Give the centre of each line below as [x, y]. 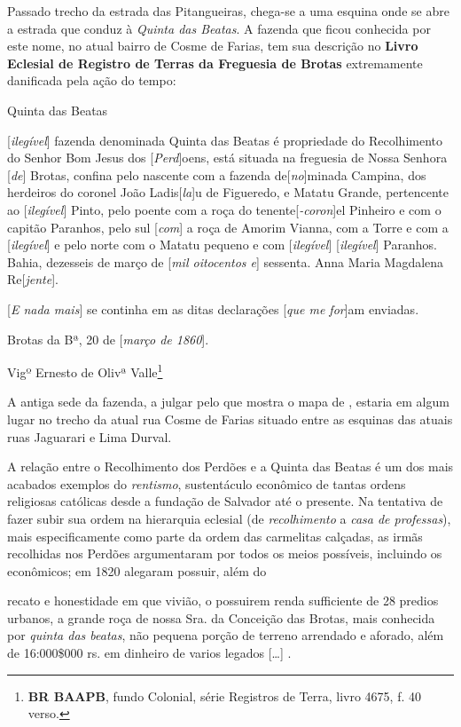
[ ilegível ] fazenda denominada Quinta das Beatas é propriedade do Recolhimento [225, 140]
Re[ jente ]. [33, 279]
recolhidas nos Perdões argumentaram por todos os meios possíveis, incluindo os [225, 553]
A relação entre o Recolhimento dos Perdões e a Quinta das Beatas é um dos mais [230, 466]
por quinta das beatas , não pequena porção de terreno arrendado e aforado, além [226, 635]
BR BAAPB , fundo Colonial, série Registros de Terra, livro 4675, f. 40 [225, 695]
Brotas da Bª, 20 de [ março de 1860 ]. [108, 339]
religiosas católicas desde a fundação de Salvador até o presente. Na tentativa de [225, 501]
